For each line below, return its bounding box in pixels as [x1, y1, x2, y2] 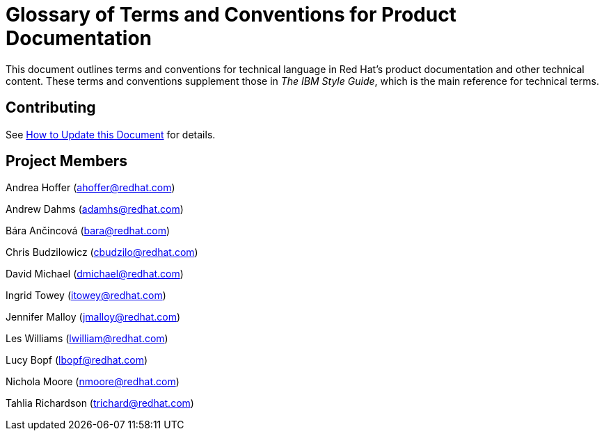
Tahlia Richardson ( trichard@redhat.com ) [6, 397, 194, 410]
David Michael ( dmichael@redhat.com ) [6, 268, 184, 280]
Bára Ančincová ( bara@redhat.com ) [6, 225, 170, 237]
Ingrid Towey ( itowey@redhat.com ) [6, 289, 166, 302]
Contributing [6, 99, 96, 117]
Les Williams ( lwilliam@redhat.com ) [6, 332, 168, 345]
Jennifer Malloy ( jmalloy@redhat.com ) [6, 311, 181, 323]
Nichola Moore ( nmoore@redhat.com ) [6, 376, 180, 388]
